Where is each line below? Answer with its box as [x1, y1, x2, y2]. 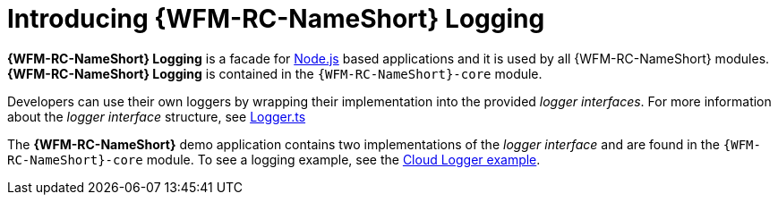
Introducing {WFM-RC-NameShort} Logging [7, 4, 545, 34]
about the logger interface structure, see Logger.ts [7, 108, 306, 124]
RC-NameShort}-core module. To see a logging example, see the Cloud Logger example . [7, 151, 541, 167]
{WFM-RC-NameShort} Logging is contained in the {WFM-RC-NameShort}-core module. [7, 65, 543, 81]
